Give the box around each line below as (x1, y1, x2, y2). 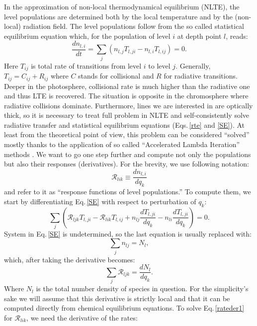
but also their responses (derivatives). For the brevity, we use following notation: (4, 159, 249, 169)
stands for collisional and (78, 71, 154, 81)
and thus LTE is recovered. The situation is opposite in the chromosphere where (4, 90, 249, 101)
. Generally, (175, 60, 211, 71)
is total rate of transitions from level (31, 60, 142, 71)
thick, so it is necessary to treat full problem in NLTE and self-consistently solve (4, 110, 250, 120)
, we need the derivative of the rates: (26, 312, 138, 323)
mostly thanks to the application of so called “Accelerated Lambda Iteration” (4, 139, 240, 150)
